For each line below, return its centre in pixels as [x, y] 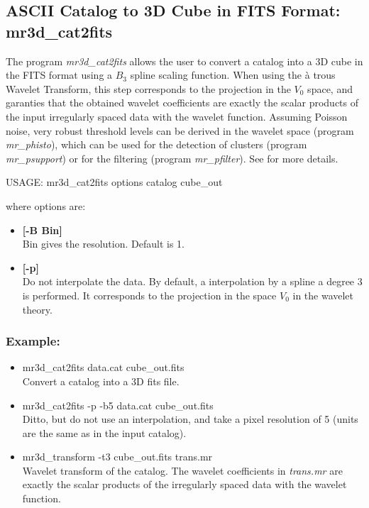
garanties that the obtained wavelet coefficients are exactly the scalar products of [182, 103]
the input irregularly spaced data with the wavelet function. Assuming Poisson [177, 116]
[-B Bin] [42, 230]
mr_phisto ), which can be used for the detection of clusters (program [156, 144]
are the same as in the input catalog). [104, 432]
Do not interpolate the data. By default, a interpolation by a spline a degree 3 [192, 281]
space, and [330, 88]
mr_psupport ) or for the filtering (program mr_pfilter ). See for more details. [172, 158]
